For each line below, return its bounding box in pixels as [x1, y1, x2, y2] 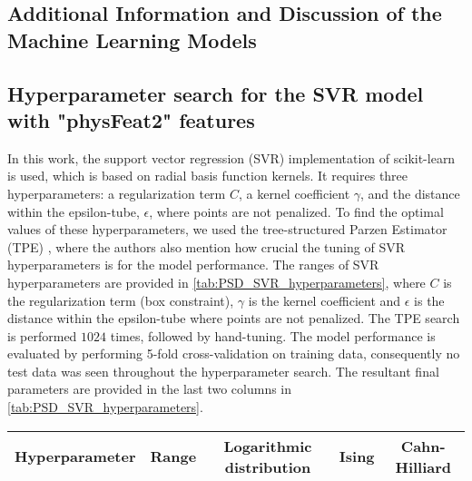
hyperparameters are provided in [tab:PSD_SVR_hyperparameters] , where [7, 272, 426, 291]
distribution [224, 456, 311, 477]
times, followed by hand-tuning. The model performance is [110, 326, 436, 345]
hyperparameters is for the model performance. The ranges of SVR [7, 255, 379, 274]
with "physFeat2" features [7, 105, 255, 133]
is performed [7, 326, 77, 345]
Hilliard [395, 456, 452, 477]
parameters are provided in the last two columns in [7, 379, 292, 398]
